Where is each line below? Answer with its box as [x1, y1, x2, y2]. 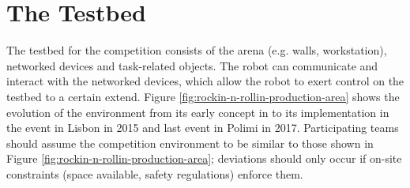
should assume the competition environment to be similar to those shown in [6, 134, 374, 151]
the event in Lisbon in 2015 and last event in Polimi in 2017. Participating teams [6, 119, 399, 136]
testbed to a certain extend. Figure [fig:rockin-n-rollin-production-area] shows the [6, 88, 400, 104]
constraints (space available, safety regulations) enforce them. [6, 165, 303, 182]
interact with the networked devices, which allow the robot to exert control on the [6, 73, 404, 89]
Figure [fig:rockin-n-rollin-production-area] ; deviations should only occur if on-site [6, 150, 402, 167]
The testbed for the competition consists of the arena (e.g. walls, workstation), [6, 42, 387, 58]
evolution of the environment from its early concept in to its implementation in [6, 103, 389, 120]
